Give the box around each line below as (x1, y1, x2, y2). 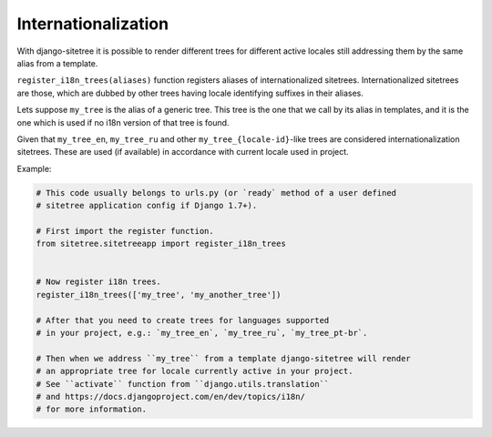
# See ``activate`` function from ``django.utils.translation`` (36, 379, 330, 389)
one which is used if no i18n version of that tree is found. (16, 117, 230, 127)
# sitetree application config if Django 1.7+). (36, 200, 258, 211)
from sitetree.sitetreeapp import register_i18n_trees (36, 239, 286, 249)
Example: (16, 163, 52, 174)
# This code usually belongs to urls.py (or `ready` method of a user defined (36, 188, 396, 198)
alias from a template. (16, 57, 98, 68)
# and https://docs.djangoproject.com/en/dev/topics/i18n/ (36, 391, 305, 401)
